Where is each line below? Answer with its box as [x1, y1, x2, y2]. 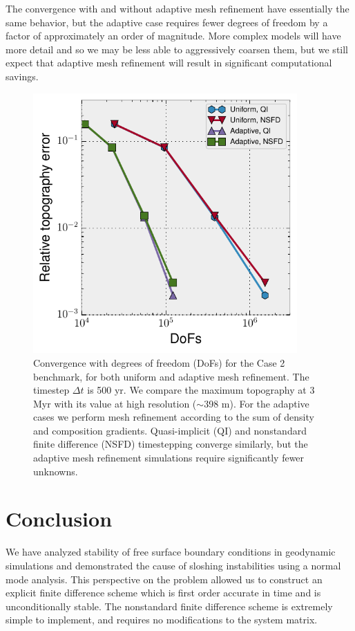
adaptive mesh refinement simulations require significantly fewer [33, 450, 305, 465]
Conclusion [6, 504, 113, 533]
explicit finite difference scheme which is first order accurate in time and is [6, 585, 321, 600]
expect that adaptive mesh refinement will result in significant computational [6, 55, 332, 70]
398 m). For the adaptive [204, 396, 309, 410]
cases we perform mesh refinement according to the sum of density [33, 410, 314, 424]
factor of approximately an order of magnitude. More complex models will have [6, 28, 341, 43]
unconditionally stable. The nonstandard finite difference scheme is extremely [6, 598, 333, 613]
